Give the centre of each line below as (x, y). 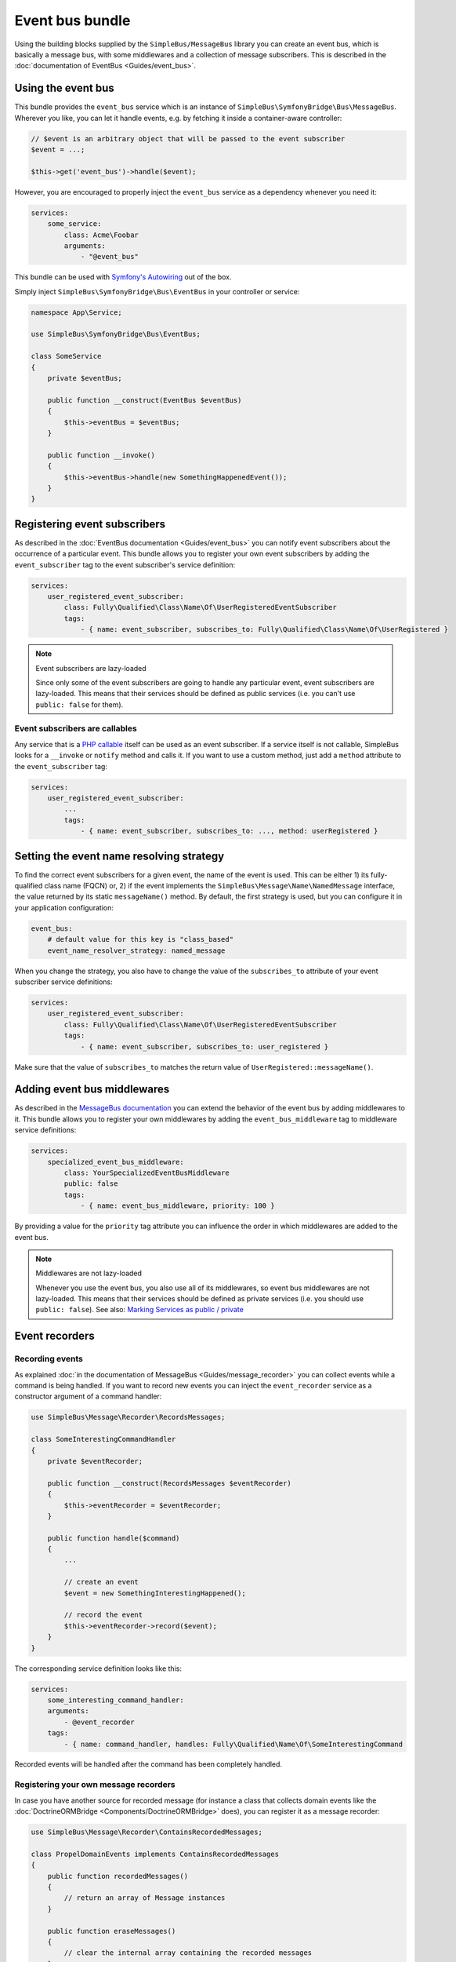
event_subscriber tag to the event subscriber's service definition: (125, 564)
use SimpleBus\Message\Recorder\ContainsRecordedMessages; (147, 1832)
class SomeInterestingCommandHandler (103, 1439)
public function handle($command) (114, 1538)
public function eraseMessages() (112, 1931)
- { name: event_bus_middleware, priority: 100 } (177, 1206)
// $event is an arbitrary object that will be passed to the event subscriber (188, 139)
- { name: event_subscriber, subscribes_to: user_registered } (204, 1047)
